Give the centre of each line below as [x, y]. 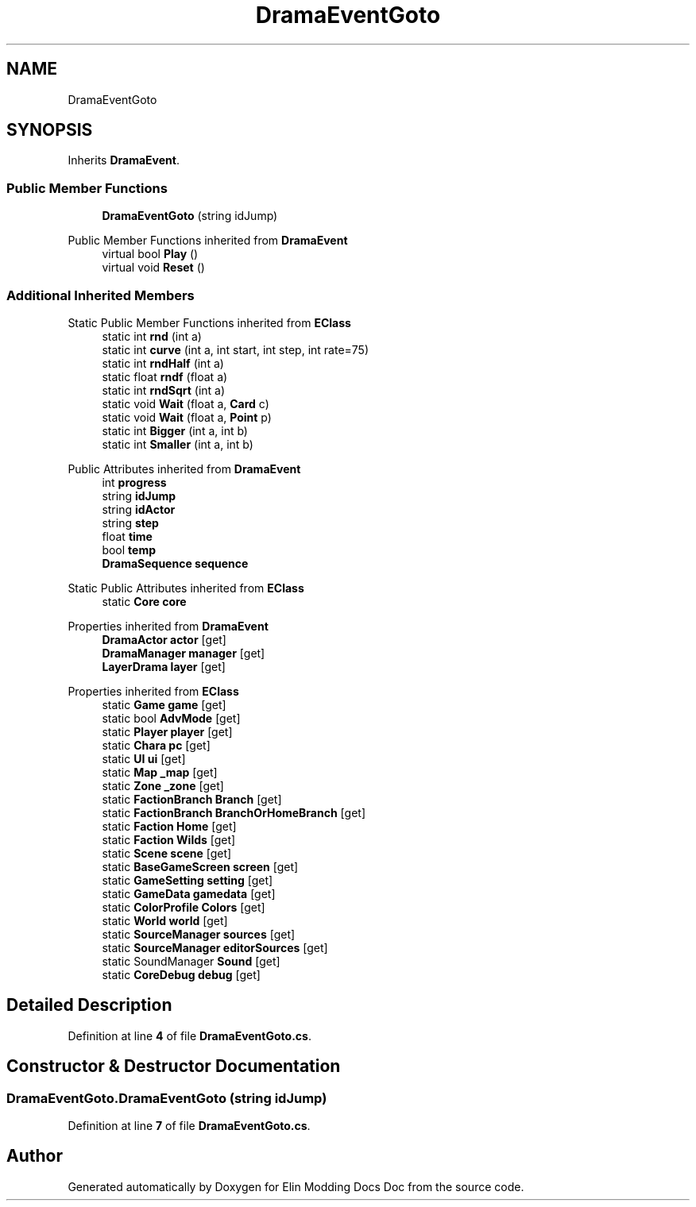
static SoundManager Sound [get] [191, 961]
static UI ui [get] [144, 758]
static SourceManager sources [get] [199, 934]
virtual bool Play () [150, 254]
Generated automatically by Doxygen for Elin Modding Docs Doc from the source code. [296, 1186]
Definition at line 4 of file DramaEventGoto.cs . [189, 1035]
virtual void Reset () [153, 268]
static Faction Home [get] [169, 826]
